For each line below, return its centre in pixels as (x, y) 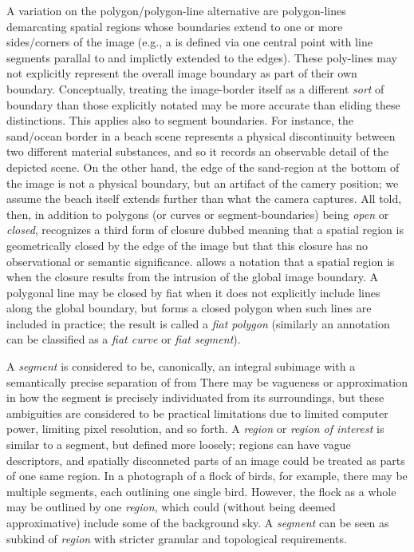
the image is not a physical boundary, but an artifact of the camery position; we (203, 183)
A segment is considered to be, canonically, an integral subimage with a (181, 366)
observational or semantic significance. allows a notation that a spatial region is (201, 261)
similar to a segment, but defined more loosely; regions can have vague (179, 445)
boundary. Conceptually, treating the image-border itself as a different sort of (195, 88)
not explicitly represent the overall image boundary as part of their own (182, 73)
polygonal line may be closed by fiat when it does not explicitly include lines (193, 292)
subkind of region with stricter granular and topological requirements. (177, 538)
